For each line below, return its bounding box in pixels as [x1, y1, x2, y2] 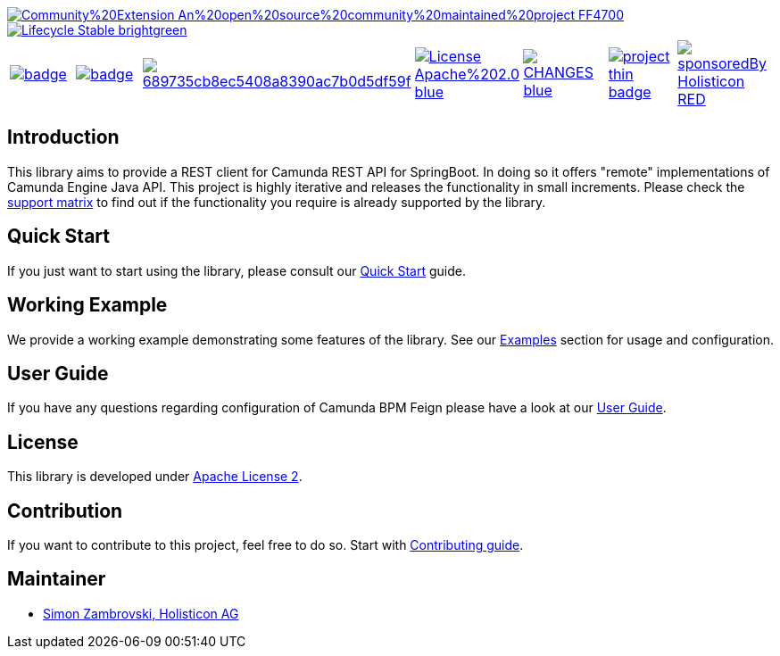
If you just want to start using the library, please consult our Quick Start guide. [7, 262, 466, 278]
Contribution [7, 499, 123, 522]
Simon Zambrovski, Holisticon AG [43, 605, 239, 621]
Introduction [7, 126, 120, 149]
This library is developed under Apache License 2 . [7, 469, 303, 485]
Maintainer [7, 568, 106, 591]
